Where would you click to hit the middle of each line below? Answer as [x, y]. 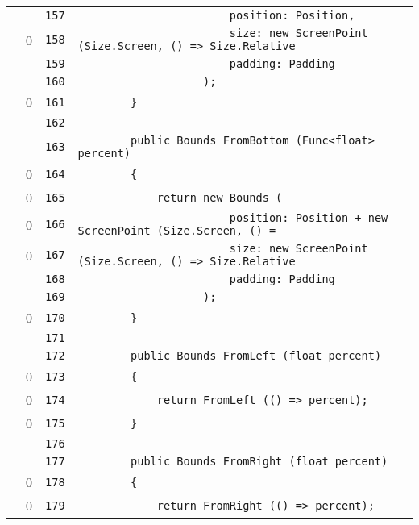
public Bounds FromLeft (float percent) [256, 356]
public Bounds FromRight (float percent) [259, 461]
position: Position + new [309, 218]
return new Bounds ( [220, 197]
